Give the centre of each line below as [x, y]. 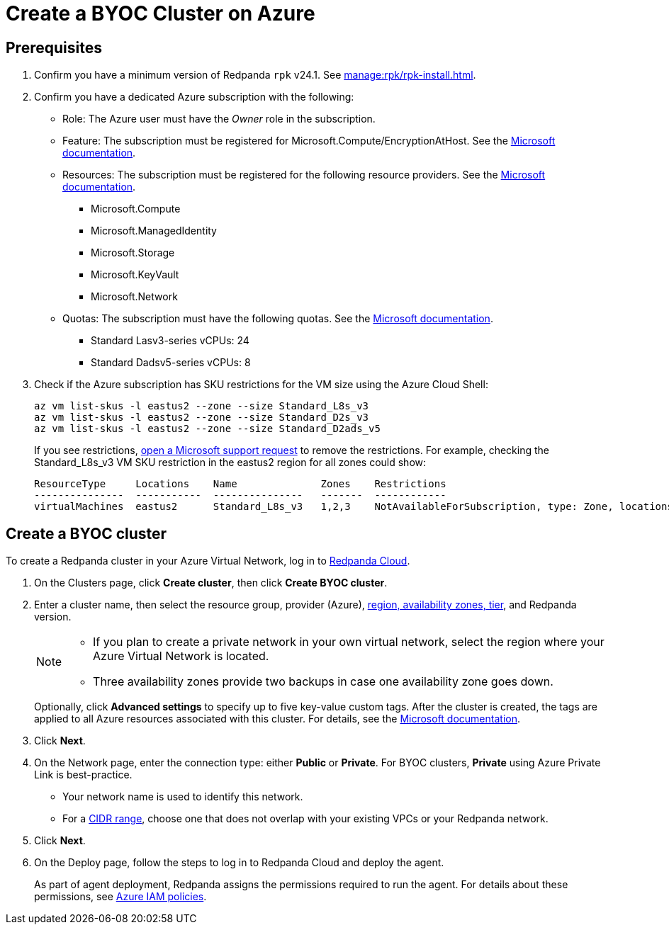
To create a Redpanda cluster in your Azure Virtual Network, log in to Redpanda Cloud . [208, 561]
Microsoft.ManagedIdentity [154, 231]
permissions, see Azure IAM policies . [120, 897]
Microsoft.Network [134, 297]
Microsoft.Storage [133, 253]
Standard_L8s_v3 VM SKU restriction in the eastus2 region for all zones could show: [230, 463]
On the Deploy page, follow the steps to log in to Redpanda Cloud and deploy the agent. [239, 863]
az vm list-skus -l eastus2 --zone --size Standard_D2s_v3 [202, 418]
